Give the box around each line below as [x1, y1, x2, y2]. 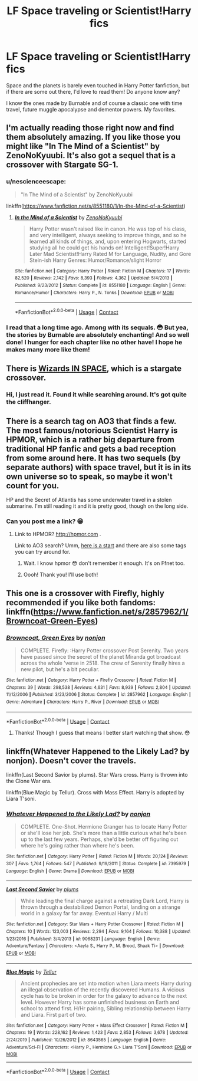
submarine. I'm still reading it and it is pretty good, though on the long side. [6, 502, 189, 510]
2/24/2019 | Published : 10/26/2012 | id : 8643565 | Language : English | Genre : [6, 1037, 167, 1043]
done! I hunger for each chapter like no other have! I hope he [6, 338, 183, 346]
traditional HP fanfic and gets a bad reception [6, 443, 176, 454]
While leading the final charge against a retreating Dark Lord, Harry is [20, 898, 190, 905]
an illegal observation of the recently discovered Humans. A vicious [20, 986, 184, 993]
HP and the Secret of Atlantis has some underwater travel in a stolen [6, 496, 172, 503]
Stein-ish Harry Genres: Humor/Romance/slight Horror [29, 257, 162, 264]
